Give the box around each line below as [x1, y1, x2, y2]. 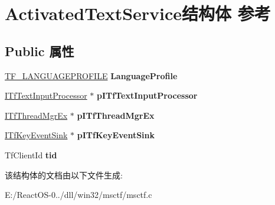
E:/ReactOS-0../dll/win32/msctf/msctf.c [5, 188, 152, 201]
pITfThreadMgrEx [77, 109, 155, 121]
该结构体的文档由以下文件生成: [5, 168, 123, 181]
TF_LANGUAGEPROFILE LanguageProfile [5, 69, 178, 82]
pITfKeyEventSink [77, 129, 155, 141]
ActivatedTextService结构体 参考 [5, 1, 271, 25]
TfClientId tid [5, 148, 57, 161]
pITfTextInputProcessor [97, 89, 198, 102]
